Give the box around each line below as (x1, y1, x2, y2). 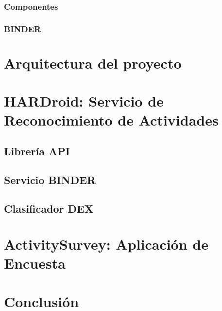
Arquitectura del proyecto (4, 53, 182, 73)
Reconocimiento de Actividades (4, 110, 219, 130)
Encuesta (4, 253, 66, 273)
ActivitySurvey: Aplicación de (4, 234, 208, 254)
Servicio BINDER (4, 172, 96, 187)
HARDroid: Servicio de (4, 91, 164, 111)
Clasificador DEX (4, 201, 94, 216)
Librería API (4, 144, 70, 159)
